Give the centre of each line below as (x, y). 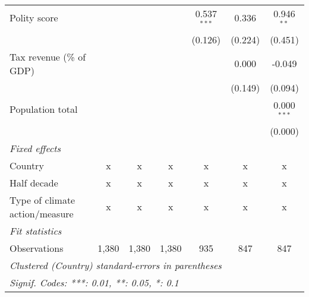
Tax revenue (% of (48, 56)
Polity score (34, 18)
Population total (44, 109)
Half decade (34, 182)
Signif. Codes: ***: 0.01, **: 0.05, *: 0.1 (94, 282)
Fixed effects (35, 148)
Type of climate (42, 200)
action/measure (42, 213)
